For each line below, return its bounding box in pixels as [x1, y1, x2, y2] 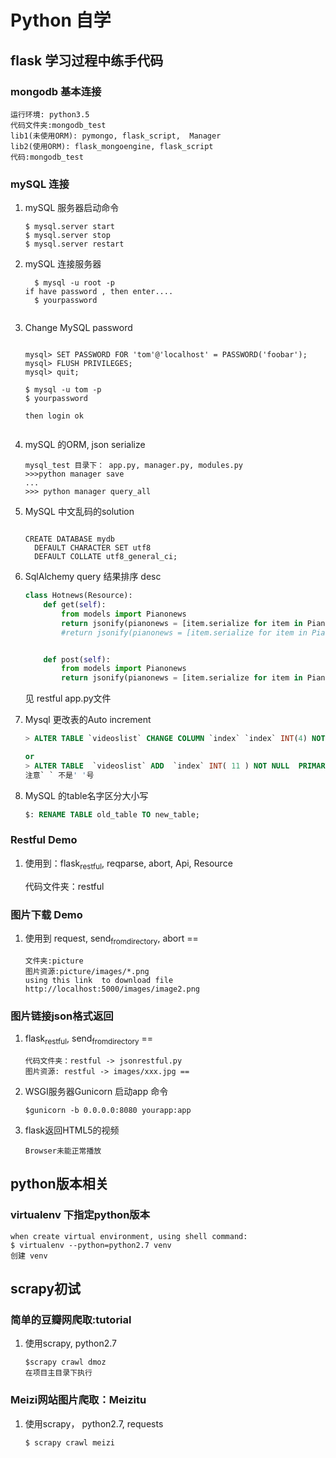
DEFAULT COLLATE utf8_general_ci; [34, 552, 178, 562]
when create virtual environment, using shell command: [10, 1231, 248, 1241]
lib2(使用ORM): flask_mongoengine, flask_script [10, 141, 214, 151]
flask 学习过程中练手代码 [10, 52, 164, 69]
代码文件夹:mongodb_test [10, 120, 107, 130]
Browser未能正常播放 [24, 1146, 102, 1156]
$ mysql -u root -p [34, 278, 115, 288]
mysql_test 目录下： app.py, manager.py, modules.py [24, 461, 244, 471]
